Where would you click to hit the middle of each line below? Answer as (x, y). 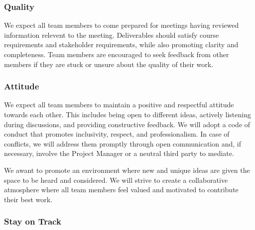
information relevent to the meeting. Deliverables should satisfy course (112, 35)
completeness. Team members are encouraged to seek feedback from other (117, 54)
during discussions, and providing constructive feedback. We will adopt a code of (127, 124)
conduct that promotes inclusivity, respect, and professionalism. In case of (117, 134)
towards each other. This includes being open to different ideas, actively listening (127, 114)
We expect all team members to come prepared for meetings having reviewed (122, 25)
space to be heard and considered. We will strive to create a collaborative (116, 180)
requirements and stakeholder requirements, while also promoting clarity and (121, 44)
